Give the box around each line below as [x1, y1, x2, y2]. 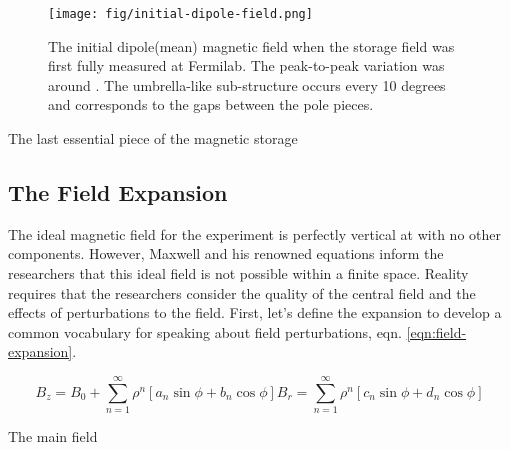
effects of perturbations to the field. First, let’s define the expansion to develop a [8, 302, 502, 323]
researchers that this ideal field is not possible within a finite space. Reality [8, 263, 469, 284]
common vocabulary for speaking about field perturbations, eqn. [8, 321, 402, 342]
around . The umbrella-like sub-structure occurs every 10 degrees [48, 74, 446, 95]
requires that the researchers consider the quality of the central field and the [8, 282, 476, 303]
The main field [8, 426, 98, 447]
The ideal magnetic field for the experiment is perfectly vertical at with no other [8, 223, 501, 244]
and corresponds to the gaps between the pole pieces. [48, 94, 374, 115]
